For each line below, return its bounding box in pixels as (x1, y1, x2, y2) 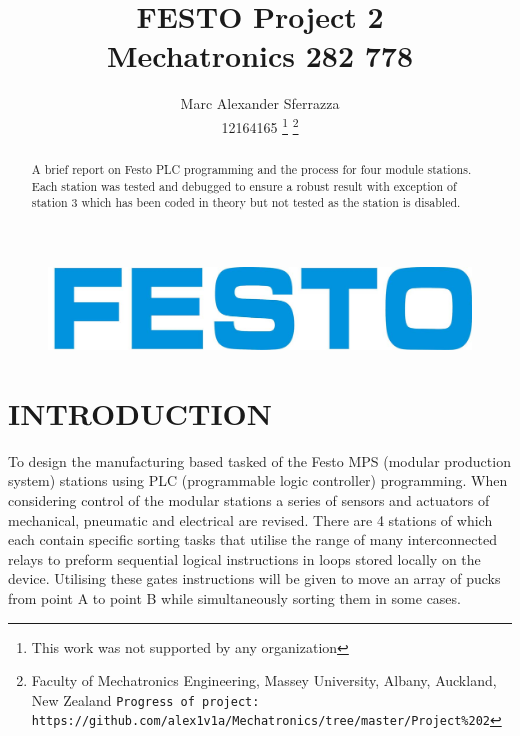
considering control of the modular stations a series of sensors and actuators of (8, 490, 490, 511)
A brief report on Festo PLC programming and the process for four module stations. (31, 160, 472, 177)
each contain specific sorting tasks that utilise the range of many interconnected (8, 529, 497, 550)
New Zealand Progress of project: (31, 689, 260, 710)
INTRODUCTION (8, 392, 273, 433)
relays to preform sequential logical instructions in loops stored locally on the (8, 548, 481, 569)
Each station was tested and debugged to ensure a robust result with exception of (31, 177, 457, 194)
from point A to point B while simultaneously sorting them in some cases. (8, 588, 461, 609)
